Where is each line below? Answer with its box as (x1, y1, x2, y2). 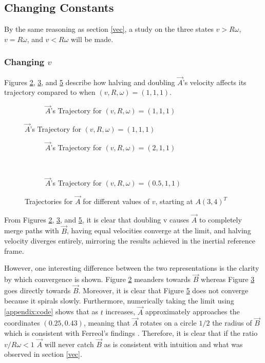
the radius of (212, 317, 252, 328)
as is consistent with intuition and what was (104, 338, 243, 349)
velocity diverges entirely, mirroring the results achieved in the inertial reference (4, 235, 256, 246)
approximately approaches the (145, 306, 240, 317)
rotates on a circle (140, 317, 197, 328)
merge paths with (4, 225, 59, 236)
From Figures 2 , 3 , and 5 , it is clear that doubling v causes (4, 214, 190, 225)
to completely (199, 214, 242, 225)
